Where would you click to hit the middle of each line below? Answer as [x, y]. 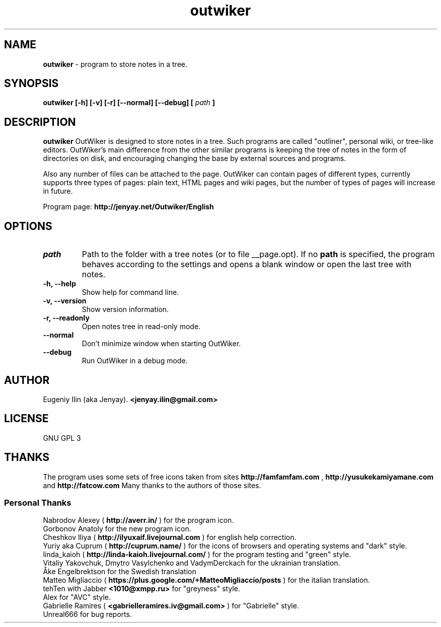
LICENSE [26, 419]
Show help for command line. [130, 292]
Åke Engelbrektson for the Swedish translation [120, 572]
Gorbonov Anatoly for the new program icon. [117, 529]
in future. [58, 191]
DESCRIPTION [40, 122]
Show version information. [125, 309]
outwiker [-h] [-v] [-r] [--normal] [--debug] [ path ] [129, 103]
